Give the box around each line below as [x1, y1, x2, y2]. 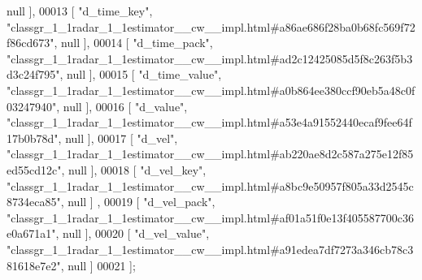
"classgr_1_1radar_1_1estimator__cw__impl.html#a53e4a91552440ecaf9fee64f [7, 114, 412, 131]
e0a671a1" [7, 225, 56, 242]
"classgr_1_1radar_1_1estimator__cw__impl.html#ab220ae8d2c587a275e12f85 [7, 145, 414, 162]
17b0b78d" [7, 129, 59, 146]
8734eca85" [7, 193, 61, 210]
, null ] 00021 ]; [60, 256, 136, 274]
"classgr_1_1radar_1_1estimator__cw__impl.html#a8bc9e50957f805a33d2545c [7, 177, 414, 194]
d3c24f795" [7, 66, 60, 83]
